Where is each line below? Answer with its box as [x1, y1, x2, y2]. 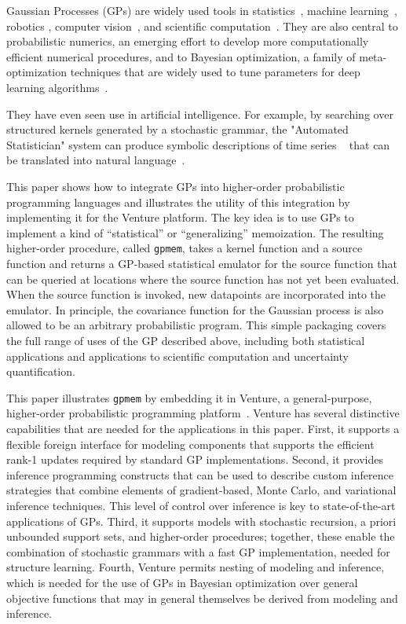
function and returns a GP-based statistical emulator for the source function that [6, 255, 397, 271]
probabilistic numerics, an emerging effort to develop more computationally [6, 33, 369, 50]
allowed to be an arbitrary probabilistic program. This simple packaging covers [6, 317, 386, 333]
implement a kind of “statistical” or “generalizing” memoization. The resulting [6, 224, 384, 240]
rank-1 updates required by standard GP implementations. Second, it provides [6, 451, 383, 468]
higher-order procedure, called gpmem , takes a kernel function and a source [6, 240, 363, 256]
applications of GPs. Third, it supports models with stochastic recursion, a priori [6, 512, 397, 529]
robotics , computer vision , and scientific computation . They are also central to [6, 17, 398, 34]
